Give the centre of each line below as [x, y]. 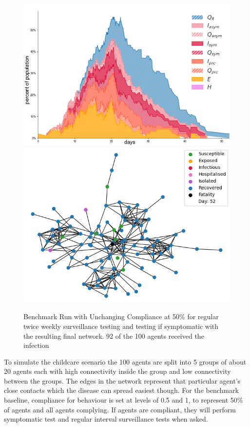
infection [36, 345]
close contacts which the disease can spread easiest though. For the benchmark [121, 390]
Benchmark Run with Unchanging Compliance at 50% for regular [121, 316]
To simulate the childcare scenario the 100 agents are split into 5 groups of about [125, 361]
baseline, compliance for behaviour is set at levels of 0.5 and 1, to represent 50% [124, 400]
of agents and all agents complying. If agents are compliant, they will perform [120, 409]
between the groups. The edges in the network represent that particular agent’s [122, 380]
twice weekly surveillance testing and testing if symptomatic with [121, 326]
